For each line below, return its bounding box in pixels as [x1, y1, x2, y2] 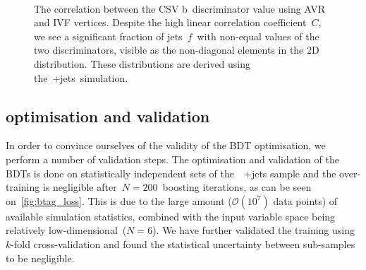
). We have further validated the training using [152, 223, 355, 237]
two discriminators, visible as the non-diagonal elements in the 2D [34, 42, 319, 57]
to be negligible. [6, 250, 75, 265]
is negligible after [42, 180, 117, 194]
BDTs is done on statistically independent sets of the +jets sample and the [6, 165, 336, 180]
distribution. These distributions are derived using [34, 56, 251, 71]
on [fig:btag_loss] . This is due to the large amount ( [6, 193, 232, 208]
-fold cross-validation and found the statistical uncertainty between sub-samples [11, 236, 355, 251]
